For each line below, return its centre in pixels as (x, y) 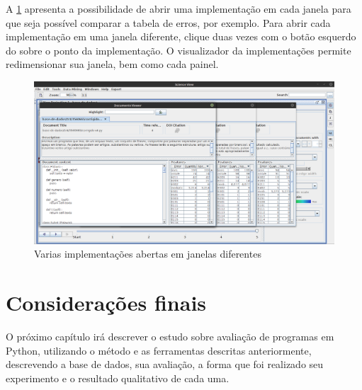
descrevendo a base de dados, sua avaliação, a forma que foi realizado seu (165, 364)
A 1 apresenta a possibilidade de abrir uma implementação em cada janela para (179, 8)
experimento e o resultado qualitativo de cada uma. (118, 378)
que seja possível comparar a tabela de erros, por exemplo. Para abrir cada (168, 22)
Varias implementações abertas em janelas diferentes (148, 254)
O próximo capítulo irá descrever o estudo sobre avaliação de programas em (170, 337)
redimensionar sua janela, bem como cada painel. (112, 64)
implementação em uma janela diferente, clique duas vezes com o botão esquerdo (181, 36)
